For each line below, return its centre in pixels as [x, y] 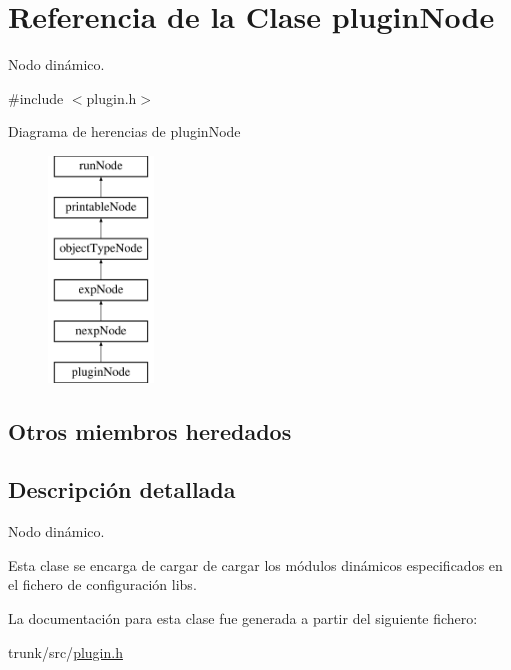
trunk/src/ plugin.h [65, 651]
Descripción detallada [122, 489]
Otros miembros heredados [150, 430]
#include [36, 97]
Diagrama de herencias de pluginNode [124, 131]
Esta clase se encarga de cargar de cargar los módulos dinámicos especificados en [255, 564]
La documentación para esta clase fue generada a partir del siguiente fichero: [243, 618]
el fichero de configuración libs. [102, 584]
